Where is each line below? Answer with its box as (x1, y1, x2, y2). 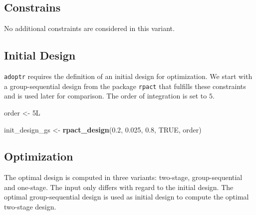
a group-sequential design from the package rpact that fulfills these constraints (4, 80, 246, 91)
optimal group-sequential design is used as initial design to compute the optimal (4, 191, 249, 202)
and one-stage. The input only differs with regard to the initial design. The (4, 181, 234, 192)
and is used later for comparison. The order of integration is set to (4, 90, 207, 101)
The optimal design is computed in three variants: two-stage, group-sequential (4, 172, 243, 182)
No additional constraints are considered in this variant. (4, 23, 175, 33)
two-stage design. (4, 201, 56, 212)
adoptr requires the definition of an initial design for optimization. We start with (4, 71, 253, 81)
